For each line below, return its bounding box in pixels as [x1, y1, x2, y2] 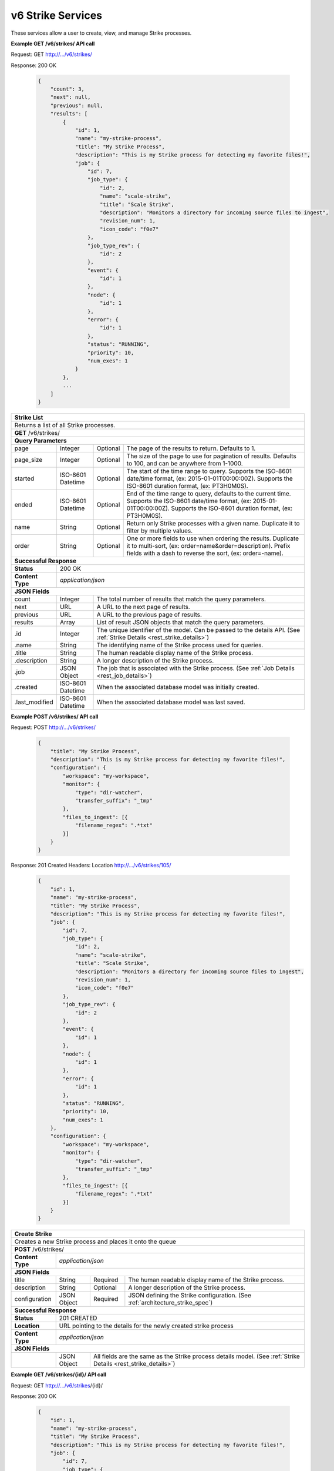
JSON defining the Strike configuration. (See [128, 1292, 252, 1300]
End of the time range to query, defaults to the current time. [126, 489, 291, 497]
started [14, 474, 35, 482]
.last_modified [14, 698, 53, 706]
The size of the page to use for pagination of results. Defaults [126, 452, 296, 460]
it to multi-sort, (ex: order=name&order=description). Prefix [126, 541, 291, 550]
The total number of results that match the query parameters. [96, 595, 266, 603]
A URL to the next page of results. [96, 603, 190, 611]
